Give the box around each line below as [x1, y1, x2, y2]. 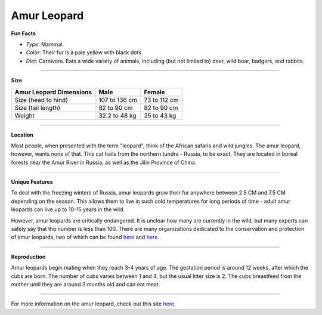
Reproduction [11, 253, 46, 260]
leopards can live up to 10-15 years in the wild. [11, 206, 125, 213]
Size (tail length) [14, 103, 61, 112]
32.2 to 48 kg [98, 111, 137, 119]
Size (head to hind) [14, 95, 68, 104]
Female [144, 88, 165, 96]
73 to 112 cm [144, 95, 179, 104]
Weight [14, 111, 35, 119]
